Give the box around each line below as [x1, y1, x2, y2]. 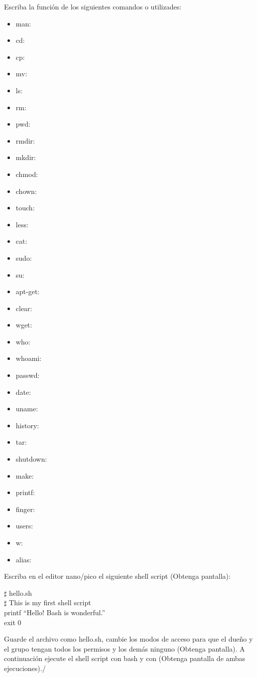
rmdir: [15, 135, 35, 146]
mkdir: [15, 152, 36, 163]
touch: [15, 202, 35, 213]
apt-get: [15, 286, 40, 297]
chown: [15, 185, 37, 196]
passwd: [15, 370, 40, 380]
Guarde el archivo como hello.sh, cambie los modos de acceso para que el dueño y [4, 634, 253, 644]
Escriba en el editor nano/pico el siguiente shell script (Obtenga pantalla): [4, 571, 231, 581]
